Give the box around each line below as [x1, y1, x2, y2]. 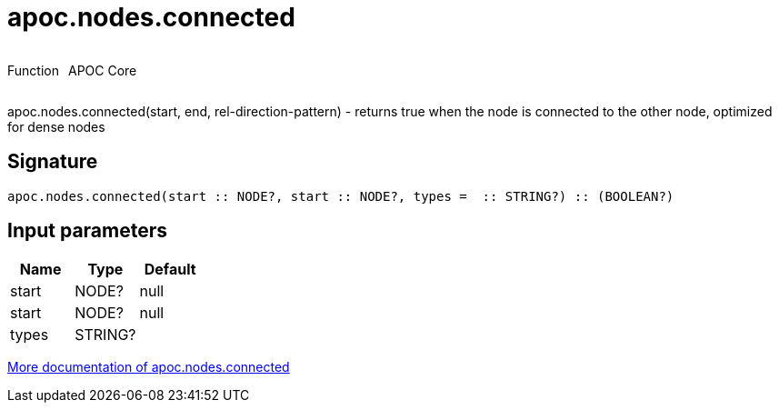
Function [7, 62, 59, 78]
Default [144, 260, 196, 279]
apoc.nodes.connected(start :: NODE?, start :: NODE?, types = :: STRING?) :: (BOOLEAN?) [7, 188, 674, 204]
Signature [7, 150, 98, 174]
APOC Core [67, 62, 137, 78]
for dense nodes [7, 118, 105, 135]
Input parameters [7, 219, 168, 243]
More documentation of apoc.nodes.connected [7, 359, 290, 375]
